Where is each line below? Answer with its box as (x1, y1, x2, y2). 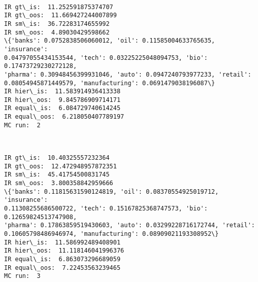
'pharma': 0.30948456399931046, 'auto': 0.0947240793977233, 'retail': (4, 70, 251, 78)
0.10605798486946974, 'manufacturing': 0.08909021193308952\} (4, 230, 219, 237)
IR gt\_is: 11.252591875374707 (4, 3, 113, 11)
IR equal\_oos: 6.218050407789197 (4, 113, 124, 121)
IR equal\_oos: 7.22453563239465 (4, 264, 121, 271)
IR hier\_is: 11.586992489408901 (4, 238, 121, 246)
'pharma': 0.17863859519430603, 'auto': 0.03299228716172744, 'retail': (4, 222, 255, 229)
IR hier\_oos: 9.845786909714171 (4, 96, 121, 103)
